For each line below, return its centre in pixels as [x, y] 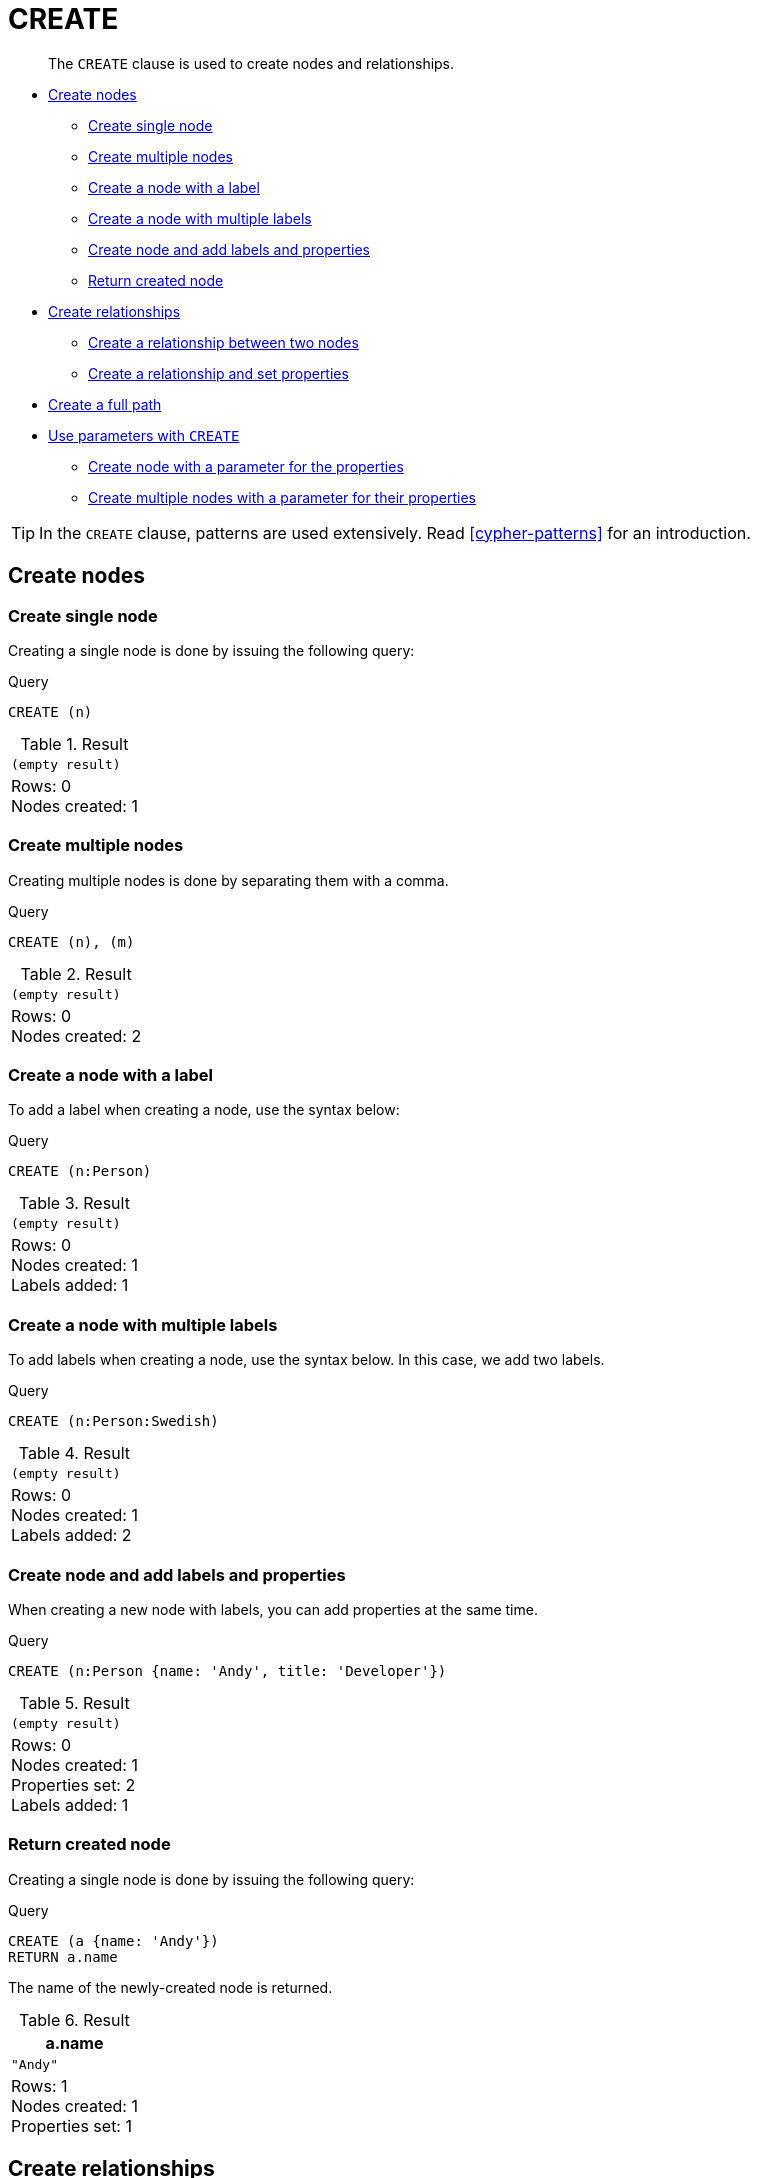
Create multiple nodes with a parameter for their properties [282, 497]
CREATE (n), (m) [71, 941]
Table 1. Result [74, 743]
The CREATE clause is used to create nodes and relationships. [251, 63]
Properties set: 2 [73, 1784]
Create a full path [105, 404]
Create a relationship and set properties [218, 373]
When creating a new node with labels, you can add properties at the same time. [273, 1609]
